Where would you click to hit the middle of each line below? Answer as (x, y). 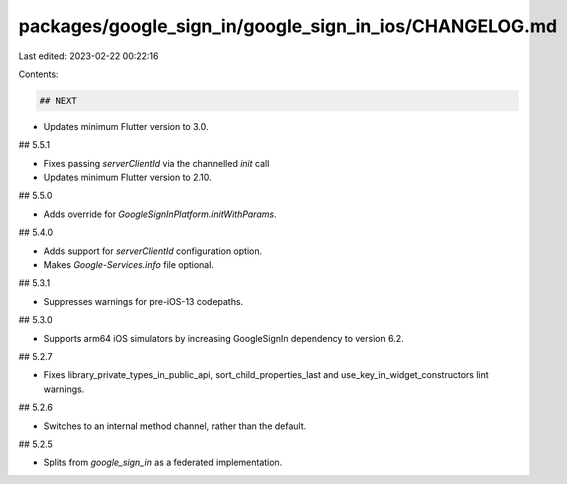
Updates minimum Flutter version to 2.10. (127, 177)
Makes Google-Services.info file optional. (129, 265)
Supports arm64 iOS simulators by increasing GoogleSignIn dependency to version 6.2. (223, 338)
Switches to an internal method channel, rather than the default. (175, 426)
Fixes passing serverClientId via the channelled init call (156, 163)
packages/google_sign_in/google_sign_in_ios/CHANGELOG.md (288, 26)
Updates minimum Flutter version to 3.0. (126, 126)
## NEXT (58, 100)
